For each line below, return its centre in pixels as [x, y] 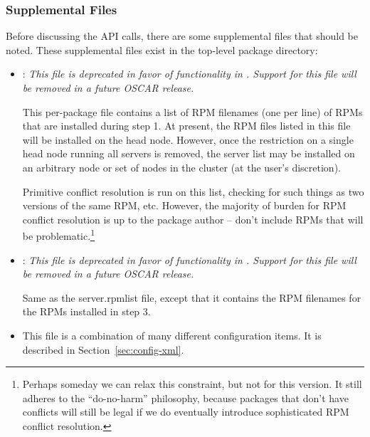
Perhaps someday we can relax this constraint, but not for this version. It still [192, 384]
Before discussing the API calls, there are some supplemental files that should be [182, 36]
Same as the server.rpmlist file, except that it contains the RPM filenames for [192, 297]
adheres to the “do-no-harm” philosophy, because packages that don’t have [185, 397]
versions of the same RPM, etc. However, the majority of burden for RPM [184, 205]
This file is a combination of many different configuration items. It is [172, 335]
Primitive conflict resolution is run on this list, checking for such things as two [193, 191]
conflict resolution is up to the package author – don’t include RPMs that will [193, 219]
